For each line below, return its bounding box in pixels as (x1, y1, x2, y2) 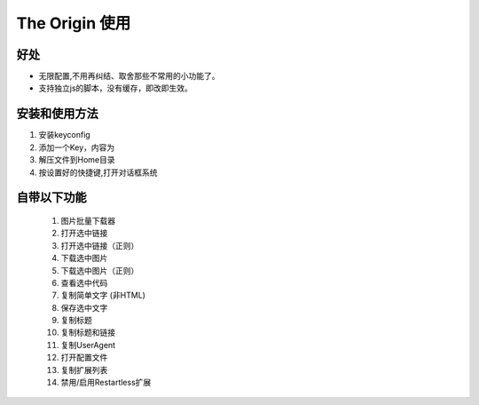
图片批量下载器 (60, 215, 115, 226)
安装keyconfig (38, 130, 90, 140)
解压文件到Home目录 (38, 155, 115, 165)
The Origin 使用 (16, 13, 131, 33)
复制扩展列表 (60, 364, 108, 375)
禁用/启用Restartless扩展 (60, 377, 152, 388)
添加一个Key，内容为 (38, 142, 115, 153)
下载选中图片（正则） (60, 265, 139, 275)
